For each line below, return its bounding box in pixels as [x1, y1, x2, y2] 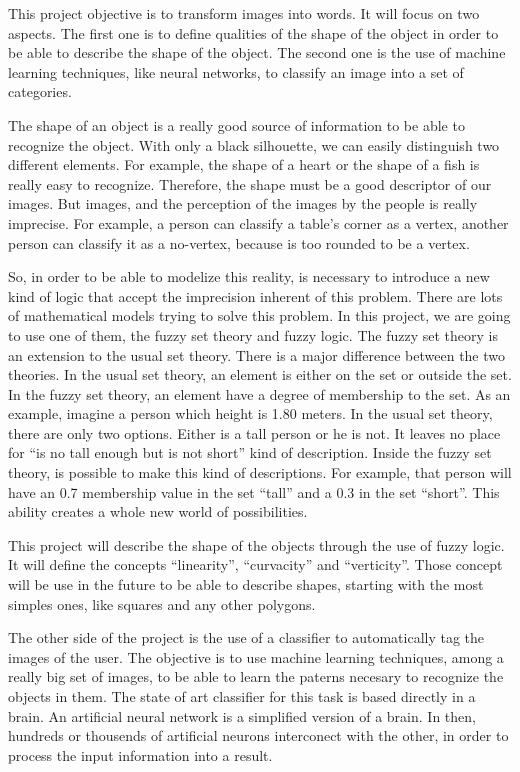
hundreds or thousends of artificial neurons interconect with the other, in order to [8, 725, 509, 746]
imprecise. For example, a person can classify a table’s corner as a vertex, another [8, 212, 509, 233]
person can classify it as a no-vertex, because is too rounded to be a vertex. [8, 232, 470, 253]
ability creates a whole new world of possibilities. [8, 501, 308, 522]
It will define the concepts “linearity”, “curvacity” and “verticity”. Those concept [8, 554, 503, 575]
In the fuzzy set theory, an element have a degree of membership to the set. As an [8, 383, 511, 404]
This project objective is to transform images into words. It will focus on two [8, 3, 480, 23]
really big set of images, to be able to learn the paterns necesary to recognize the [8, 666, 504, 687]
